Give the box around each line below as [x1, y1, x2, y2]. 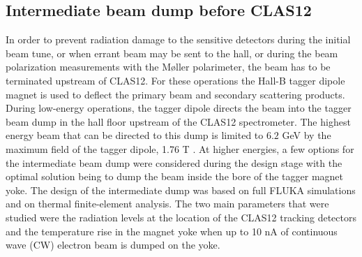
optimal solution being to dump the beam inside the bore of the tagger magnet [6, 169, 344, 184]
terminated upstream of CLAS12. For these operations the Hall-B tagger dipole [6, 73, 345, 87]
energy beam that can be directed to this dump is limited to [6, 128, 264, 142]
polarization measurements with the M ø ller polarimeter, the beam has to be [6, 59, 331, 74]
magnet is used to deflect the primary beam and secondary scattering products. [6, 87, 345, 101]
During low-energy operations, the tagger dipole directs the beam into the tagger [6, 101, 352, 115]
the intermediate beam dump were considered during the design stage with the [6, 155, 342, 170]
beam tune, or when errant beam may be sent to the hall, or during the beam [6, 45, 338, 60]
